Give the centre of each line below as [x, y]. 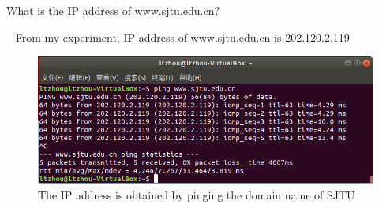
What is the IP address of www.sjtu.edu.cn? [113, 10]
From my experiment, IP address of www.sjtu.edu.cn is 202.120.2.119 [182, 37]
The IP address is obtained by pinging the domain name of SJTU [197, 195]
